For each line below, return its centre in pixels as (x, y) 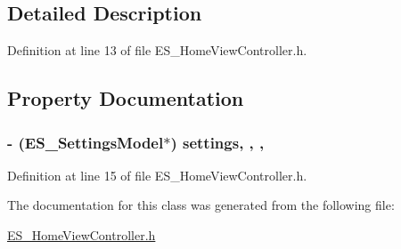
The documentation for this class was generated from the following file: (201, 205)
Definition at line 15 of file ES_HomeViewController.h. (157, 175)
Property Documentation (126, 98)
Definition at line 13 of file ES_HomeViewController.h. (157, 50)
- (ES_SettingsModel (86, 142)
